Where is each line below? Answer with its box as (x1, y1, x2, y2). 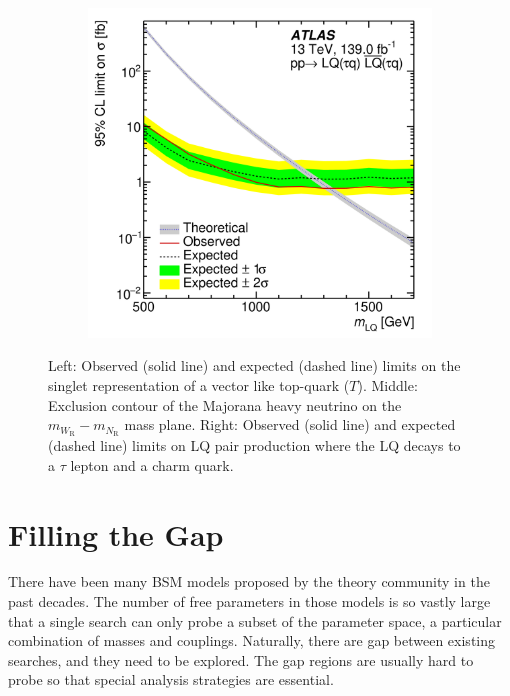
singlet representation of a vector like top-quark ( (48, 375, 350, 396)
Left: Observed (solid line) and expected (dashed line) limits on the (48, 355, 461, 376)
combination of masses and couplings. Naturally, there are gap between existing (8, 630, 496, 651)
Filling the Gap (8, 513, 224, 554)
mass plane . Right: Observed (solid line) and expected (124, 414, 456, 435)
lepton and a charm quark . (70, 454, 234, 475)
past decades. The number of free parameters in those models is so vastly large (8, 591, 491, 612)
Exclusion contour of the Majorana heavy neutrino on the (48, 394, 402, 415)
